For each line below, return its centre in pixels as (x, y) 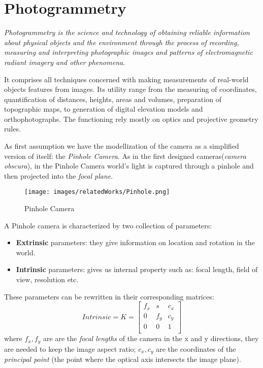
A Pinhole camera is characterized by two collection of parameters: (108, 225)
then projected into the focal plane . (59, 175)
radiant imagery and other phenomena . (65, 62)
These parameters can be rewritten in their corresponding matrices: (109, 296)
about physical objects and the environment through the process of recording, (122, 42)
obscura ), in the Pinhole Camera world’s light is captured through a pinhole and (129, 166)
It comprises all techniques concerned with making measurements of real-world (126, 79)
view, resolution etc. (47, 279)
